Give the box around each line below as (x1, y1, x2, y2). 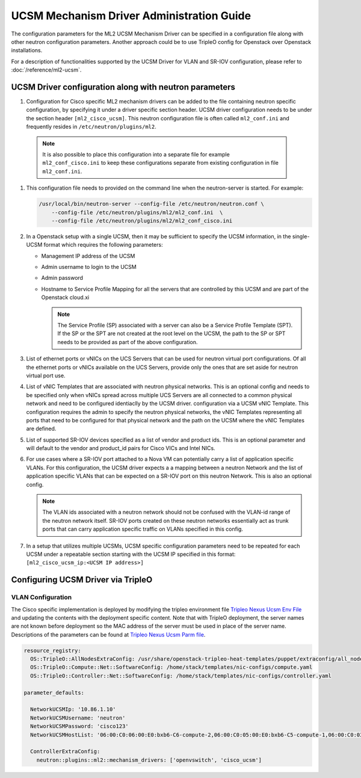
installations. (11, 47, 43, 54)
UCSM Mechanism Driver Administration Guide (11, 9, 251, 22)
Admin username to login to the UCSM (41, 264, 137, 271)
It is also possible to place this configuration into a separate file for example (42, 150, 230, 158)
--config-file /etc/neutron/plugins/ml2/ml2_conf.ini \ (51, 209, 223, 216)
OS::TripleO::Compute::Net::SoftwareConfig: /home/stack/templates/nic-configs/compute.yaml (30, 664, 313, 671)
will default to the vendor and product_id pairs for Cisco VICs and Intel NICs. (26, 445, 216, 452)
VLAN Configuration (11, 593, 72, 602)
